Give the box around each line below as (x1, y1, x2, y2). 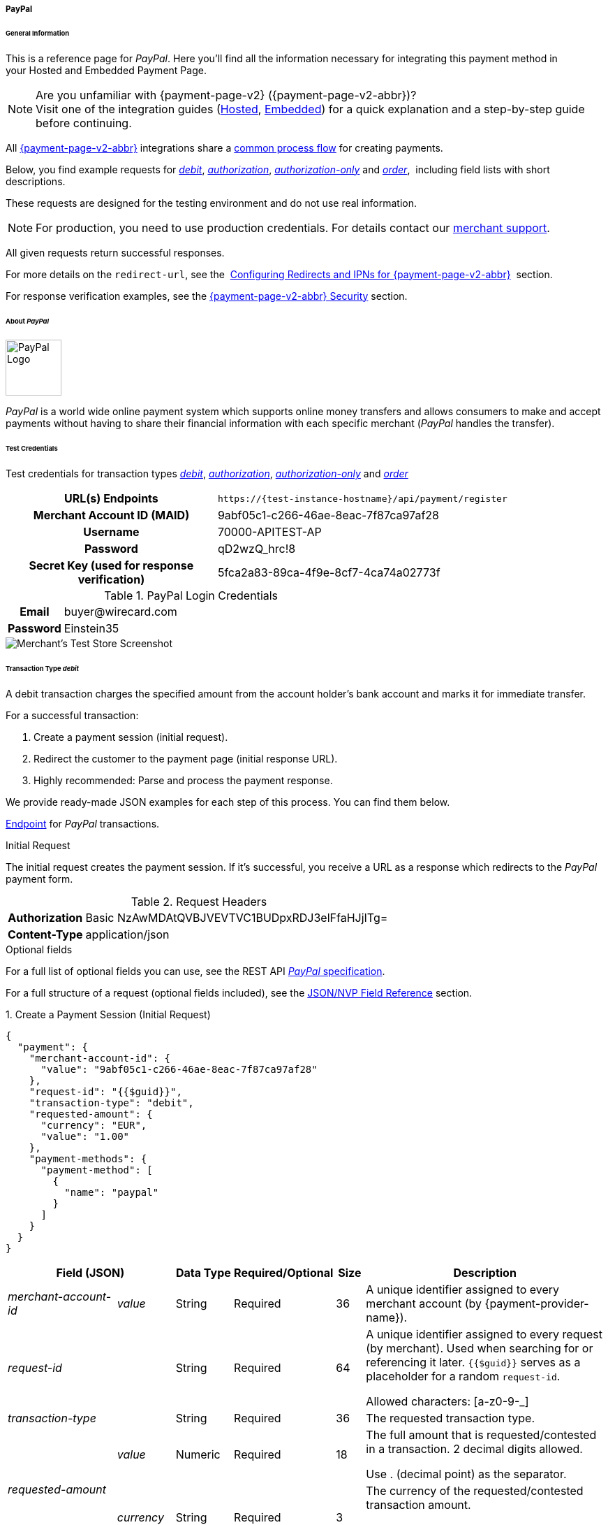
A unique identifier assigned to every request (366, 1327, 602, 1341)
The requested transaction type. (366, 1410, 535, 1425)
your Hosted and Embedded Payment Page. (6, 64, 207, 76)
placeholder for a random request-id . (366, 1368, 561, 1383)
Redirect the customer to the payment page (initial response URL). (34, 752, 338, 765)
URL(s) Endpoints (64, 491, 158, 506)
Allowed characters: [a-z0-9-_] (366, 1394, 529, 1408)
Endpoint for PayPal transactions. (6, 817, 160, 830)
